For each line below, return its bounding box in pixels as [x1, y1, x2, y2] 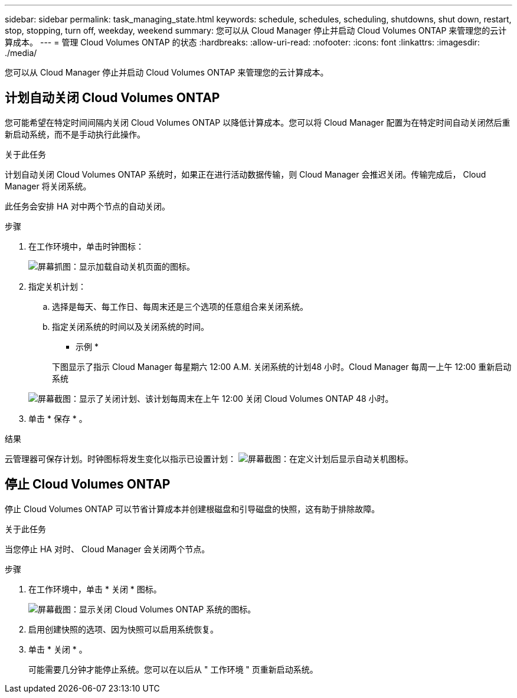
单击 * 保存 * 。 [28, 413, 87, 424]
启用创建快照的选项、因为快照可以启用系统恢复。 [28, 624, 218, 634]
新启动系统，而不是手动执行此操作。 [5, 129, 145, 139]
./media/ [5, 48, 37, 58]
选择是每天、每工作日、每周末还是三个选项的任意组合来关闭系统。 [52, 301, 308, 312]
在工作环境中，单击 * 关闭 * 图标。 [28, 584, 162, 594]
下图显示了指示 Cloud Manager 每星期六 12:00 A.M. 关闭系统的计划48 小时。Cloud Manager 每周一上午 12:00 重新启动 [52, 361, 512, 372]
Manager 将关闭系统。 [5, 181, 91, 191]
